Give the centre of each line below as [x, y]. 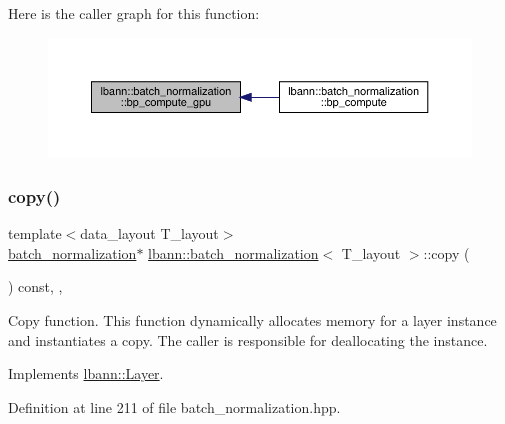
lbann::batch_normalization [233, 252]
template [35, 233]
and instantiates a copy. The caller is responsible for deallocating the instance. [248, 339]
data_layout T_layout [149, 233]
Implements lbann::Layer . [86, 373]
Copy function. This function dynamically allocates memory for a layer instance [252, 319]
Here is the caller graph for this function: [134, 13]
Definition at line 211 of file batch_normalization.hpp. [174, 406]
